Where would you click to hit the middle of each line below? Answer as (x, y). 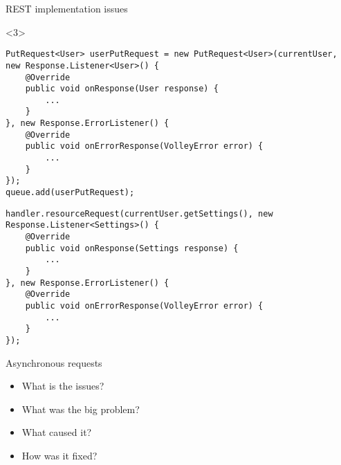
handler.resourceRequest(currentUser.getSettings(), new (139, 213)
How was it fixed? (59, 455)
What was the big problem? (81, 409)
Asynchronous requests (54, 362)
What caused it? (57, 432)
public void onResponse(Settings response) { (132, 248)
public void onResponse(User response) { (122, 89)
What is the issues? (63, 386)
